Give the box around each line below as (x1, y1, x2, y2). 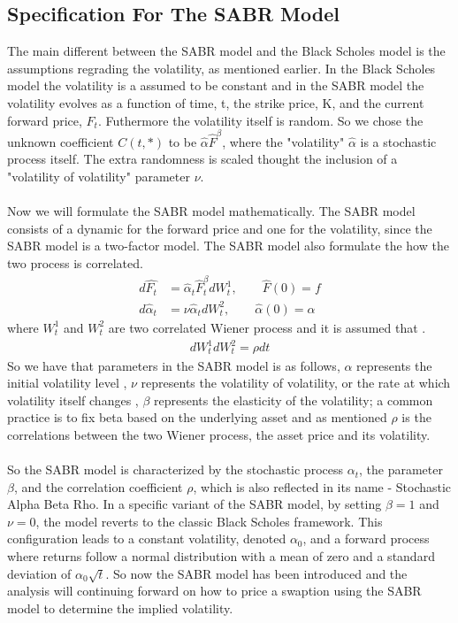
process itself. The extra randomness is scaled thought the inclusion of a (7, 150, 398, 168)
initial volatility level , (7, 373, 127, 392)
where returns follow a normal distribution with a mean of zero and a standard (7, 547, 435, 565)
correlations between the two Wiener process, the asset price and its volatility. (7, 425, 431, 443)
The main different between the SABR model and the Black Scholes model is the (7, 42, 446, 60)
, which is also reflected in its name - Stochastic (193, 477, 452, 496)
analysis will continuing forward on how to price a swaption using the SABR (7, 581, 422, 600)
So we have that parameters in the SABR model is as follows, (7, 356, 340, 374)
